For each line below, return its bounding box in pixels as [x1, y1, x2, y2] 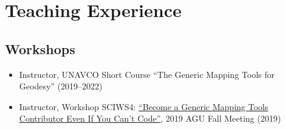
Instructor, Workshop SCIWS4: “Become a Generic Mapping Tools [19, 100, 269, 113]
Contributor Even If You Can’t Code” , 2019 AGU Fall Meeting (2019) [19, 112, 281, 125]
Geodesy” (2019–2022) [19, 80, 103, 92]
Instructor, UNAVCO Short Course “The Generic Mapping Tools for [19, 68, 275, 80]
